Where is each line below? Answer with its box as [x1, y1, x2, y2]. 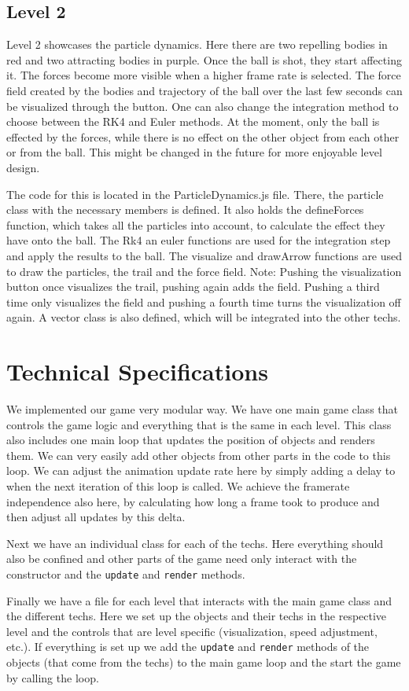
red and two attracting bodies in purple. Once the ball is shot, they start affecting [6, 51, 402, 68]
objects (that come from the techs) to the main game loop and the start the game [6, 654, 401, 671]
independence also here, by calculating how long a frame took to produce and [6, 493, 380, 509]
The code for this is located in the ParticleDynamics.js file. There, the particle [6, 186, 384, 202]
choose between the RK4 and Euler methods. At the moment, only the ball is [6, 113, 380, 130]
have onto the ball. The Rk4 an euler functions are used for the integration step [6, 232, 391, 248]
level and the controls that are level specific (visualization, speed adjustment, [6, 623, 378, 639]
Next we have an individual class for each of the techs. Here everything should [6, 535, 384, 551]
